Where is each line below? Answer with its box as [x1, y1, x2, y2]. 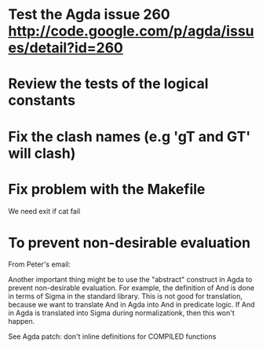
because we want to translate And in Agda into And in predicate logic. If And [8, 300, 255, 310]
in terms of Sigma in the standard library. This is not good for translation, [8, 292, 243, 301]
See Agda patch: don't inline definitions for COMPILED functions [8, 332, 217, 341]
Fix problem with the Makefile [8, 180, 206, 198]
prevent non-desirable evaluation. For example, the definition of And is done [8, 283, 255, 292]
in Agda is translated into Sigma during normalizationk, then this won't [8, 308, 235, 318]
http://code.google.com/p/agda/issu [8, 22, 254, 40]
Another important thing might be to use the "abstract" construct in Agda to [8, 275, 253, 285]
